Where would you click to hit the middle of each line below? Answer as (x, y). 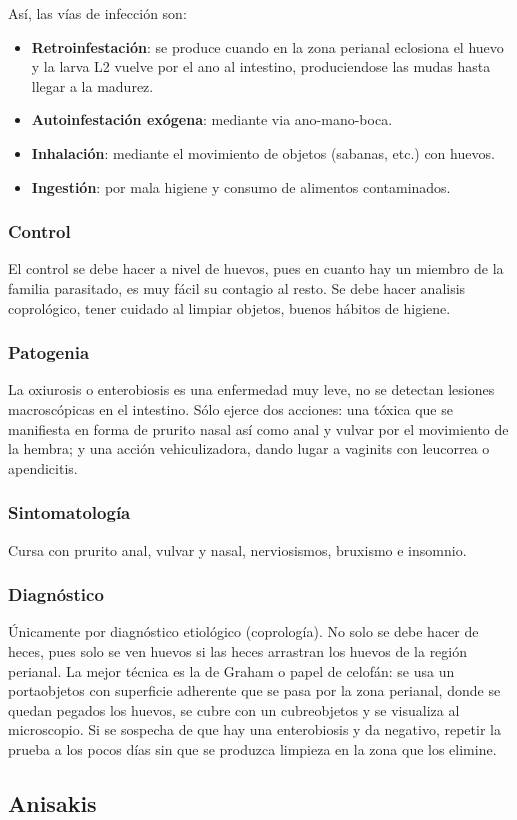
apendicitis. (43, 467)
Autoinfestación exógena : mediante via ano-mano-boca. (212, 119)
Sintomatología (69, 512)
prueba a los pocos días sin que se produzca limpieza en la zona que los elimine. (252, 748)
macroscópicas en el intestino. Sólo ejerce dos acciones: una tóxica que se (230, 408)
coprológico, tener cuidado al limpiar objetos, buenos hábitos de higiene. (229, 307)
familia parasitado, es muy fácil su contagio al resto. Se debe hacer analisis (237, 287)
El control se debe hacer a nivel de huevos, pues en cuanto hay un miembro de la (256, 268)
